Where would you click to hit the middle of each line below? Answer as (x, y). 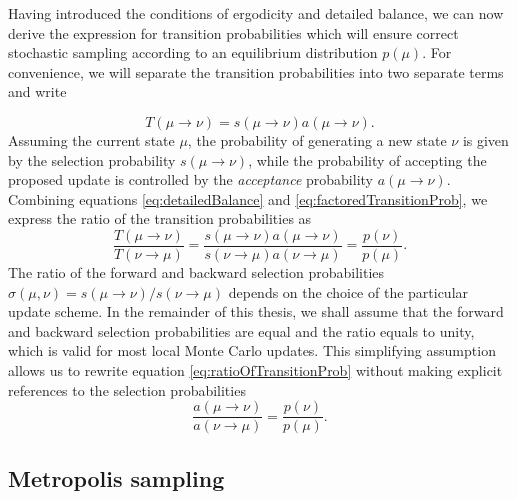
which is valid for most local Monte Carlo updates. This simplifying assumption (252, 350)
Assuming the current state (91, 139)
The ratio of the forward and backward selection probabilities (196, 272)
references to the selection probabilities (127, 389)
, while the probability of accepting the (367, 159)
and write (37, 91)
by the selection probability (92, 159)
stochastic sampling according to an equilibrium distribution (193, 52)
